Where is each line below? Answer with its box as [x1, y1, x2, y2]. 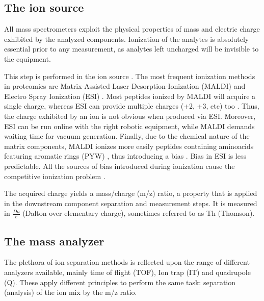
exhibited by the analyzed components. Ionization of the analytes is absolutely [4, 33, 249, 44]
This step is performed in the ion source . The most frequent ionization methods [4, 70, 255, 81]
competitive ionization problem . [4, 170, 105, 181]
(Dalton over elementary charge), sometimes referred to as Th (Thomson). [22, 208, 255, 218]
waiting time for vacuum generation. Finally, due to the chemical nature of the [4, 131, 250, 141]
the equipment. [4, 53, 51, 64]
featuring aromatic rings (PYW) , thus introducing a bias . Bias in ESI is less [4, 150, 246, 161]
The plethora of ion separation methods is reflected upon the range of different [4, 257, 250, 267]
